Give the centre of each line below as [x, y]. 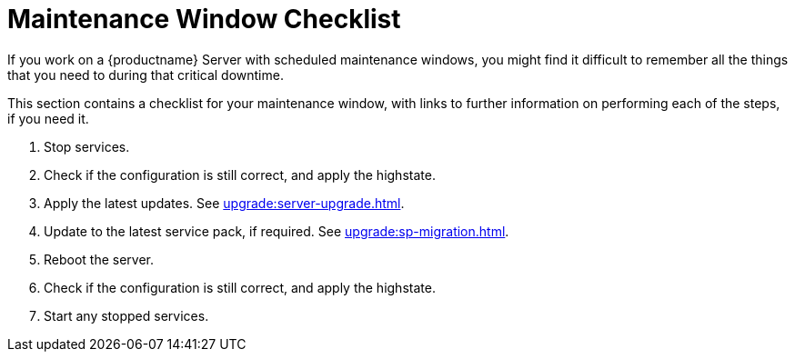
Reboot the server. [99, 259]
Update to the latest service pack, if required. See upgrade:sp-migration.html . [277, 231]
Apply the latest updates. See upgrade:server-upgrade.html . [224, 203]
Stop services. [87, 146]
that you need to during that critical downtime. [146, 75]
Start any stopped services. [126, 315]
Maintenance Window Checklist [204, 19]
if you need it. [48, 118]
